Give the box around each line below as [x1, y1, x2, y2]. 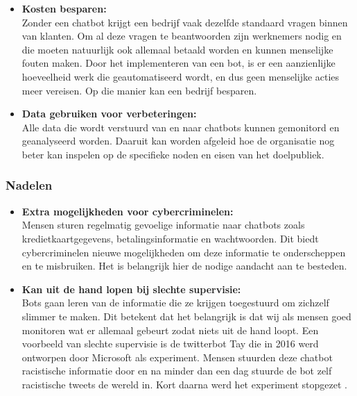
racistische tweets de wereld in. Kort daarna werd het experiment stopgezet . [21, 377, 347, 391]
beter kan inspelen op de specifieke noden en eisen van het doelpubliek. [21, 147, 324, 161]
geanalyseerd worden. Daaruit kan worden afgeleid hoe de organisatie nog [21, 133, 335, 148]
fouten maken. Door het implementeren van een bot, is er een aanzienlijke [21, 56, 336, 70]
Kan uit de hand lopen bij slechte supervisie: [21, 281, 241, 296]
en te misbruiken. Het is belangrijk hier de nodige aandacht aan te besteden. [21, 258, 347, 273]
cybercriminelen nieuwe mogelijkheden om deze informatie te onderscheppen [21, 245, 346, 259]
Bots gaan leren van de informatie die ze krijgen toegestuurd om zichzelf [21, 295, 329, 310]
